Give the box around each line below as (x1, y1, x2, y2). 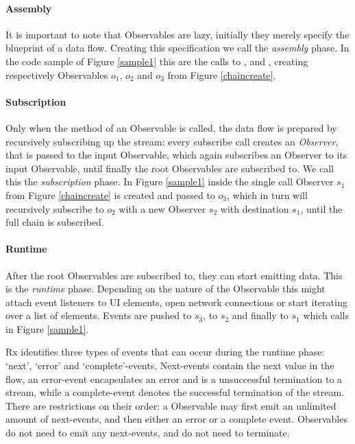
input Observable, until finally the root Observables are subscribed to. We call (5, 161, 334, 175)
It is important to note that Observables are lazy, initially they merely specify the (5, 27, 350, 41)
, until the (300, 201, 343, 215)
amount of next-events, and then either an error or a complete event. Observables (5, 412, 347, 426)
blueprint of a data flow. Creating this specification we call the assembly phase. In (5, 40, 350, 55)
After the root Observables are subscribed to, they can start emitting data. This (5, 268, 343, 282)
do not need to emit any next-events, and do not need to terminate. (5, 425, 290, 440)
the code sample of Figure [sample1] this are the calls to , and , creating (5, 54, 308, 68)
